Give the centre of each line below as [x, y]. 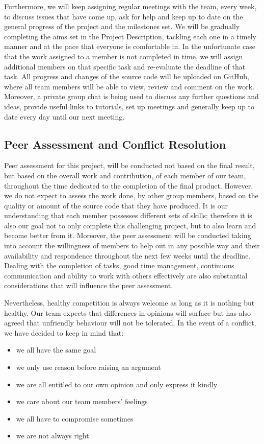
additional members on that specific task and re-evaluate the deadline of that [125, 66]
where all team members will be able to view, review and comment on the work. [129, 86]
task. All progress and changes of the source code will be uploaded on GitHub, [127, 76]
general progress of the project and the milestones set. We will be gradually [122, 26]
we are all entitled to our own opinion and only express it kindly [117, 384]
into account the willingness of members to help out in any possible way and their [132, 246]
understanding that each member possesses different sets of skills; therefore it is [128, 215]
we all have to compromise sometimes [75, 418]
